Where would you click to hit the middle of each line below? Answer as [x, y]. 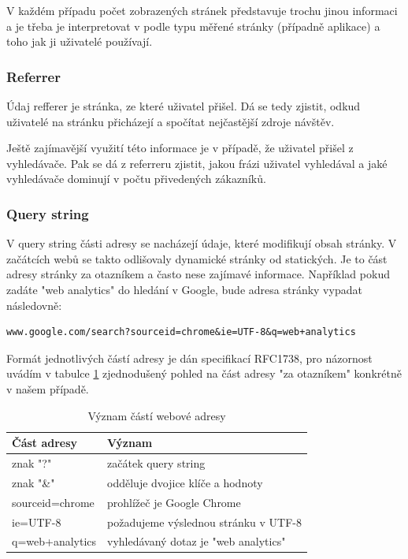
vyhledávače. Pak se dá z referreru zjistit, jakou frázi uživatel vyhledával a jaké [197, 163]
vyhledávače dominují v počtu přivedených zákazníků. [136, 179]
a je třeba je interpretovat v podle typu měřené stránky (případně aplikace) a [193, 26]
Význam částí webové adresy [157, 415]
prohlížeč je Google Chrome [174, 502]
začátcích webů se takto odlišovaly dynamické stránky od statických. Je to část [197, 258]
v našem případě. [48, 388]
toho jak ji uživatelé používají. [80, 41]
